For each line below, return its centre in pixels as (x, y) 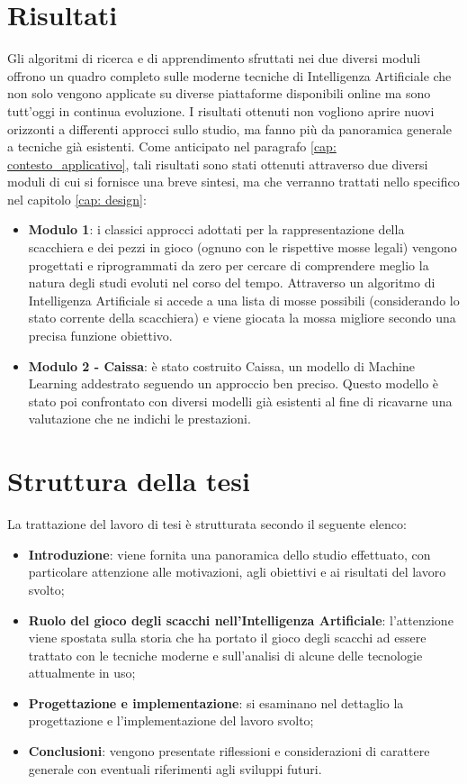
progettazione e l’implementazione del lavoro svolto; (171, 720)
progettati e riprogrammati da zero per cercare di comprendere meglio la (229, 264)
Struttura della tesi (129, 481)
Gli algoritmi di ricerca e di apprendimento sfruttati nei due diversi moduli (214, 58)
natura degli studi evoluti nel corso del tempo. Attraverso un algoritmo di (232, 283)
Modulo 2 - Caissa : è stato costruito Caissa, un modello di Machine (221, 365)
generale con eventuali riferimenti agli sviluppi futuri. (175, 768)
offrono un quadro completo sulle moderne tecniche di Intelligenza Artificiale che (229, 75)
